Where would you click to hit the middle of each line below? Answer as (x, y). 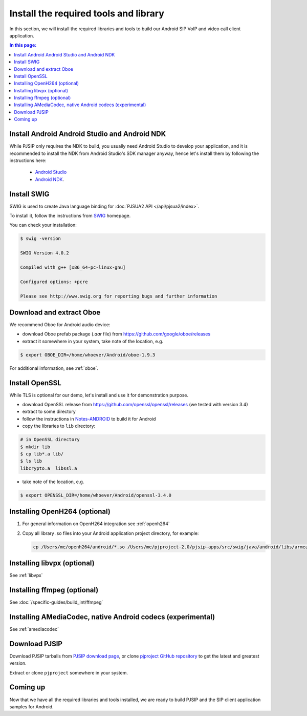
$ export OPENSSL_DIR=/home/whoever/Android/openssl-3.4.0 (96, 495)
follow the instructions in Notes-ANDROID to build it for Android (89, 419)
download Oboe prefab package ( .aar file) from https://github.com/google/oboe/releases (116, 334)
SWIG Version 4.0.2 (45, 253)
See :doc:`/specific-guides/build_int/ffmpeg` (56, 602)
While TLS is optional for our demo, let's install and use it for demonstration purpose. (99, 395)
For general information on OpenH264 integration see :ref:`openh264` (96, 524)
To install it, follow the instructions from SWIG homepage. (70, 216)
